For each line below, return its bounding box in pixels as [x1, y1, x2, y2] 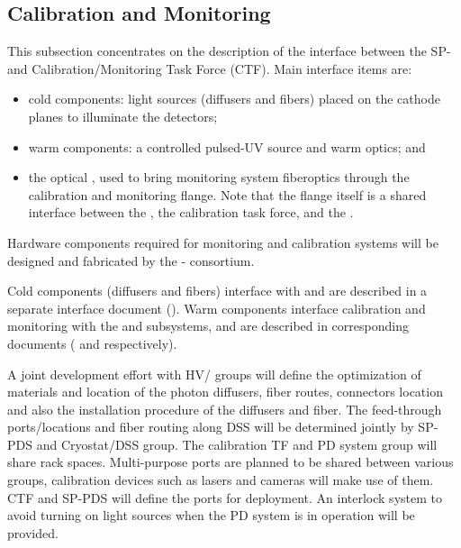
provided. [7, 523, 59, 542]
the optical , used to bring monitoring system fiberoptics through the [28, 168, 410, 187]
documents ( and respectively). [7, 333, 177, 352]
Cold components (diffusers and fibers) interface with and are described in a [7, 281, 428, 300]
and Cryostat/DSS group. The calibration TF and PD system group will [36, 434, 438, 453]
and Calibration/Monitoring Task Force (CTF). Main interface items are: [7, 59, 412, 78]
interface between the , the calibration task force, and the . [28, 203, 354, 222]
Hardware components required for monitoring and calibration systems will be [7, 233, 438, 251]
